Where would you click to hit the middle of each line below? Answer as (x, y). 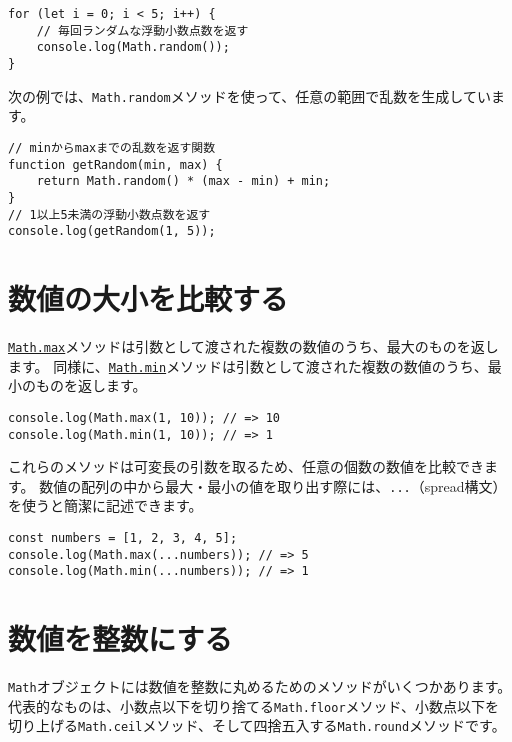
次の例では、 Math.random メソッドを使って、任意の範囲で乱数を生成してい (249, 95)
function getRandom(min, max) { (115, 164)
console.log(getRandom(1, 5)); (112, 231)
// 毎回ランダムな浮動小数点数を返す (142, 30)
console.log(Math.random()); (133, 47)
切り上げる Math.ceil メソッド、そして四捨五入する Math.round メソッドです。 (257, 725)
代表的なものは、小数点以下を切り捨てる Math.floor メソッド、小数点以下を (254, 705)
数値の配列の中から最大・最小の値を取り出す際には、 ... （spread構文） (273, 485)
